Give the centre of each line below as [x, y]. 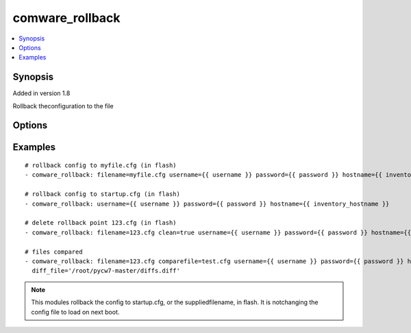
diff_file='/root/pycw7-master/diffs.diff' [106, 271]
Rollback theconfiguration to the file [63, 106]
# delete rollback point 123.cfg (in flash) [101, 223]
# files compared [54, 251]
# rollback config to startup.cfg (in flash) [103, 194]
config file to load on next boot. [75, 312]
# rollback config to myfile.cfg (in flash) [101, 165]
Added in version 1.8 [41, 93]
